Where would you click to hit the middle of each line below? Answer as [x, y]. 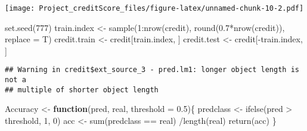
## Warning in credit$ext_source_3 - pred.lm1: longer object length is [152, 70]
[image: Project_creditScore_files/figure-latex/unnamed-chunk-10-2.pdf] [154, 8]
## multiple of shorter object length [82, 90]
